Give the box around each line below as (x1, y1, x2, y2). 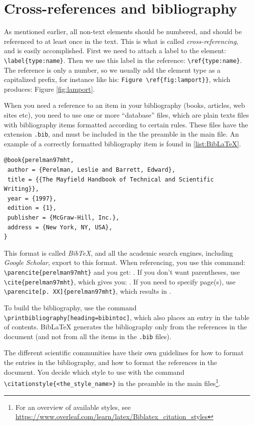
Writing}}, (4, 185, 39, 193)
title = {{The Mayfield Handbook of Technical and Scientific (7, 176, 214, 183)
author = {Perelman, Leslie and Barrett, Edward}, (7, 166, 175, 174)
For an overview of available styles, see (15, 402, 131, 412)
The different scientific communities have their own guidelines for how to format (4, 347, 244, 358)
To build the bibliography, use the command (4, 302, 137, 312)
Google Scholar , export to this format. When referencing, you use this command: (4, 257, 246, 267)
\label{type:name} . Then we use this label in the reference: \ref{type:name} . (4, 55, 242, 65)
